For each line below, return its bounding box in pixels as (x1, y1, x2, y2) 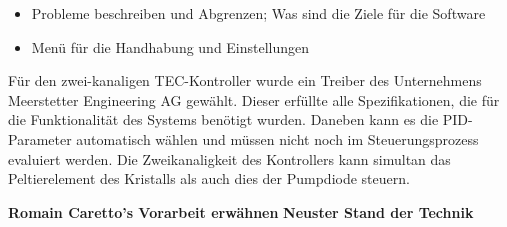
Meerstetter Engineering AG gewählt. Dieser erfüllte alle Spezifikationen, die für (8, 89, 500, 110)
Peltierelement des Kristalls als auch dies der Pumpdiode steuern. (8, 168, 410, 189)
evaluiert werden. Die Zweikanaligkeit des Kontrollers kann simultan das (8, 148, 451, 169)
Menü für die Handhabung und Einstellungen (31, 36, 310, 57)
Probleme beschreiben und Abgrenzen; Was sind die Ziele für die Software (31, 3, 486, 23)
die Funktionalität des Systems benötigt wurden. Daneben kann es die (8, 109, 439, 130)
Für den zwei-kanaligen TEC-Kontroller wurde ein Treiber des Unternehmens (8, 70, 482, 91)
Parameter (8, 128, 72, 149)
